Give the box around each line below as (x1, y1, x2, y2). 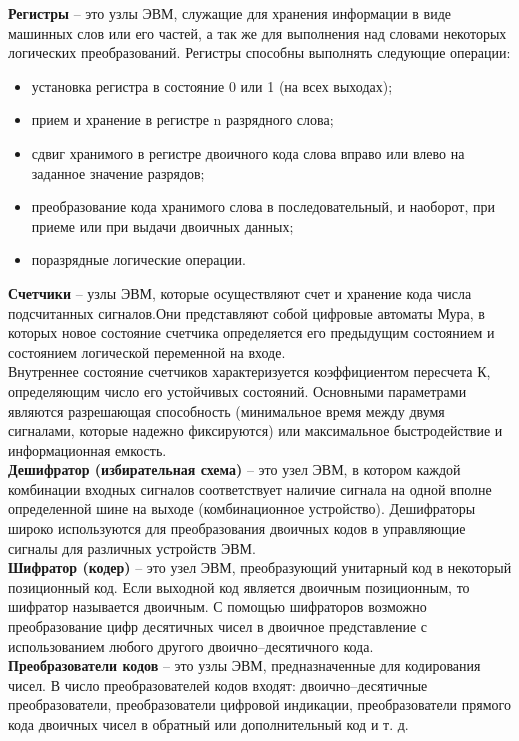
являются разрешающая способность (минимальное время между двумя (8, 400, 445, 421)
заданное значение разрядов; (31, 162, 205, 183)
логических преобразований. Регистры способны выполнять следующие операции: (8, 42, 511, 63)
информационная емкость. (8, 439, 167, 460)
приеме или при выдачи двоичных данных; (31, 215, 294, 236)
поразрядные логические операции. (31, 249, 246, 270)
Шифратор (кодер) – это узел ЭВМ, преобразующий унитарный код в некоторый (8, 557, 512, 578)
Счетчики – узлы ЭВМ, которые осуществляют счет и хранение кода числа (8, 282, 472, 303)
